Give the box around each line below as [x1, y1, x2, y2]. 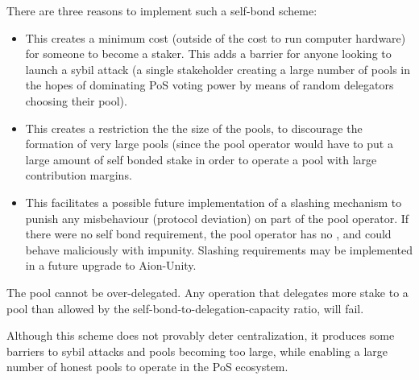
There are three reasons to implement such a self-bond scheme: [6, 2, 317, 19]
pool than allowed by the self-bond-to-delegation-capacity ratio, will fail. [6, 299, 364, 316]
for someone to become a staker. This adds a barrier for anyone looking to [25, 45, 392, 62]
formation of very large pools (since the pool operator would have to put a [25, 135, 393, 152]
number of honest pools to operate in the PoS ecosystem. [6, 358, 288, 375]
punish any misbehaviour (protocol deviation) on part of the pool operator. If [25, 209, 409, 226]
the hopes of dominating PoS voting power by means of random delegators [25, 76, 394, 93]
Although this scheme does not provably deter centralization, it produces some [6, 327, 395, 344]
